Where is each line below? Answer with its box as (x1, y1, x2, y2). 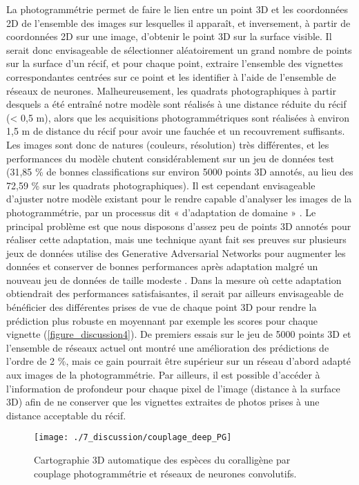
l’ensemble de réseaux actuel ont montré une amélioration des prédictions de (6, 340, 329, 354)
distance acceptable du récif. (6, 408, 126, 422)
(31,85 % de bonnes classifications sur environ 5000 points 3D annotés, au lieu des (6, 164, 353, 179)
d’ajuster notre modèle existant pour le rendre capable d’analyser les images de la (6, 191, 352, 206)
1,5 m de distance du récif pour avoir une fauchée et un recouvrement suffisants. (6, 124, 345, 138)
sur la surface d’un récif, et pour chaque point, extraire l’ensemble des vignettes (6, 56, 343, 70)
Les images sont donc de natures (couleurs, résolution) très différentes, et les (6, 137, 329, 151)
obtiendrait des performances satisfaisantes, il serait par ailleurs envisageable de (6, 286, 344, 301)
